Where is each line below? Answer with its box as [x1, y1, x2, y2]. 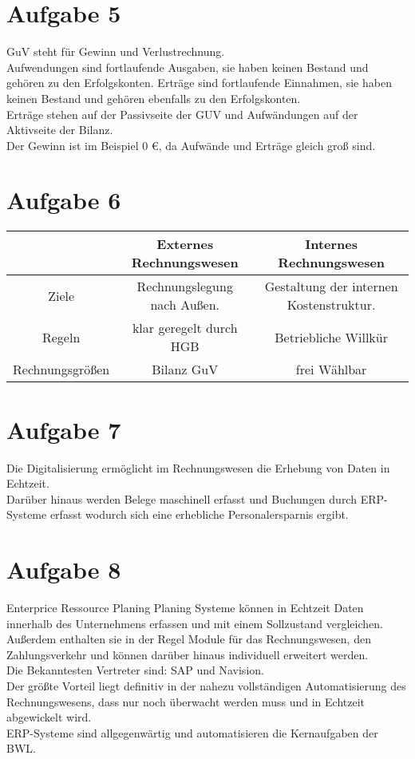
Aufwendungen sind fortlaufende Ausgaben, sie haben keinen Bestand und [6, 58, 369, 75]
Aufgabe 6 [6, 184, 121, 216]
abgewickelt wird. [6, 709, 92, 725]
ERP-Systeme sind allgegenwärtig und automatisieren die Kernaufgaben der [6, 724, 378, 741]
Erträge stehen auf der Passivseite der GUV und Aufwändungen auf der [6, 105, 358, 122]
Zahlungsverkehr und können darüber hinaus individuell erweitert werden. [6, 646, 369, 662]
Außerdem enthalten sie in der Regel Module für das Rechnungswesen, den [6, 631, 371, 647]
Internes [305, 235, 358, 254]
